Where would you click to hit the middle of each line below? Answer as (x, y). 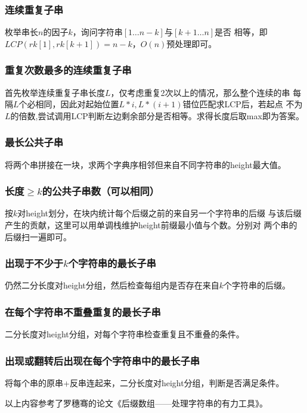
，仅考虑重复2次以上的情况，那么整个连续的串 (200, 92)
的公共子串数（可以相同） (101, 191)
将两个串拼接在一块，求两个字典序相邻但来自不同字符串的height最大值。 (145, 164)
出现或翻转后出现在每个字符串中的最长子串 (103, 360)
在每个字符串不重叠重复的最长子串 (83, 311)
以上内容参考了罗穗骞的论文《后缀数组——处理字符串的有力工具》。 (136, 403)
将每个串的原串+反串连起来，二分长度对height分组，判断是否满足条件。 (145, 383)
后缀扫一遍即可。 (38, 236)
